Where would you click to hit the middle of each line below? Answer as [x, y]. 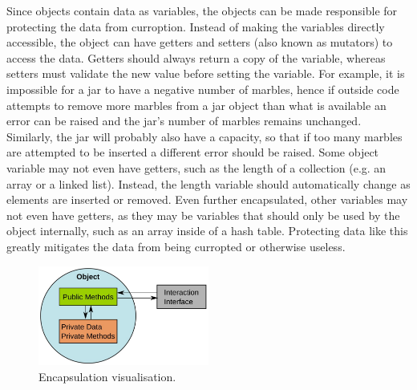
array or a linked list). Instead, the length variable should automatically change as [208, 183]
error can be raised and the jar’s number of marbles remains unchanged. [184, 121]
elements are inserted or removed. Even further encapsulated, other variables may [207, 199]
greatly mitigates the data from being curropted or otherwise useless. [176, 246]
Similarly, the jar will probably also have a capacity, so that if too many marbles [204, 136]
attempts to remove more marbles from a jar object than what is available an [196, 105]
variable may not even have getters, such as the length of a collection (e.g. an [196, 167]
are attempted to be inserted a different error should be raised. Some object [193, 152]
